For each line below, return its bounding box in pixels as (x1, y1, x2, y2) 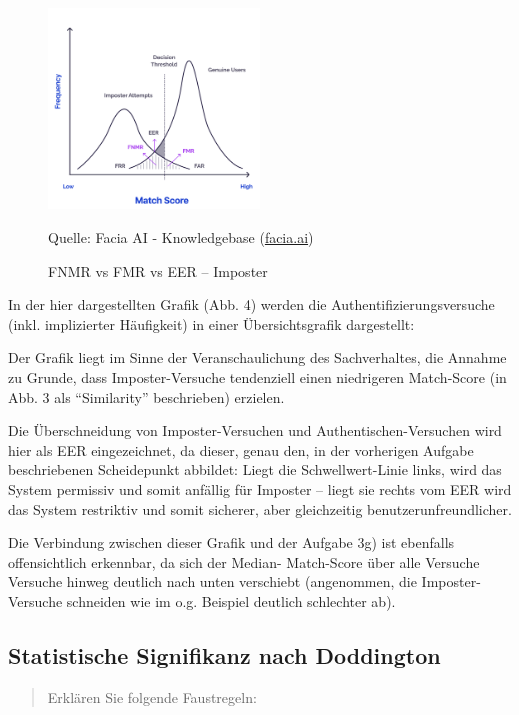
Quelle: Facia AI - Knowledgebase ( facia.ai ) (48, 227, 314, 248)
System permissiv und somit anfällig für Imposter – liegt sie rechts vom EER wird (8, 478, 512, 499)
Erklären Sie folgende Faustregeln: (47, 686, 257, 707)
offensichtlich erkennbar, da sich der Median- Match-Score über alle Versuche (8, 551, 480, 572)
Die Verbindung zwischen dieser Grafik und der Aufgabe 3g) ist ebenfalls (8, 532, 455, 553)
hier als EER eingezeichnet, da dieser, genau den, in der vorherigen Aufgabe (8, 439, 474, 460)
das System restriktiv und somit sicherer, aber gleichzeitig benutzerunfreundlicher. (8, 498, 512, 519)
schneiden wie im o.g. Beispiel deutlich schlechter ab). (66, 590, 396, 611)
